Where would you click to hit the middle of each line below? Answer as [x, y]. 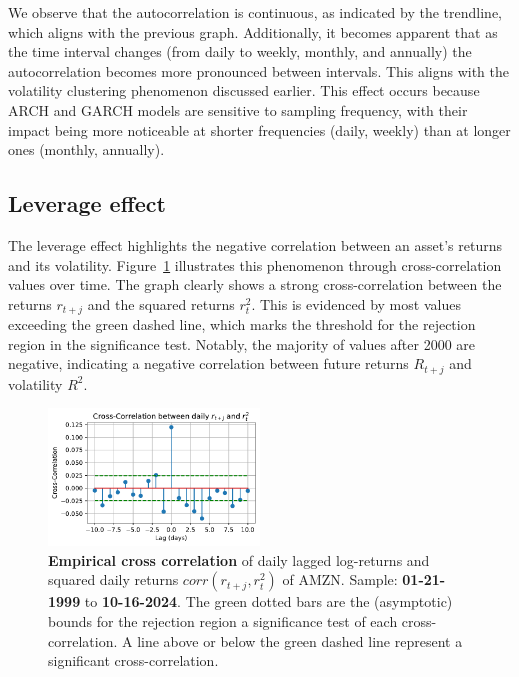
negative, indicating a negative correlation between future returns [208, 363]
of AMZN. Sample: [340, 579]
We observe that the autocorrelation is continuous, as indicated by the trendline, [255, 12]
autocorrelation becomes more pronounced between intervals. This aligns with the [258, 70]
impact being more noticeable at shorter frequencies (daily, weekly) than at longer [259, 129]
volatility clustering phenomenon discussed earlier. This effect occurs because [244, 90]
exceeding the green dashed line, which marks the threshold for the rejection [242, 324]
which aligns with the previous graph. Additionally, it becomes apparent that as [253, 31]
